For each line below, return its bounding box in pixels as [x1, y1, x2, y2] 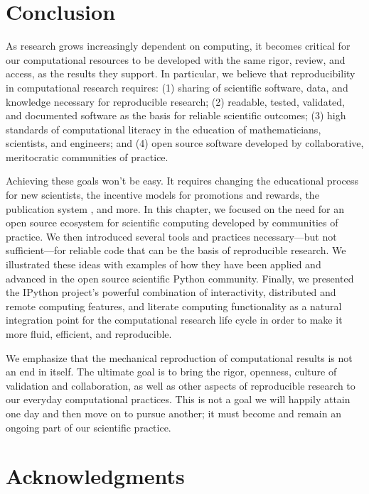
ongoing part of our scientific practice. [6, 419, 171, 434]
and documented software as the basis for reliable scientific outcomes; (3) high [6, 108, 346, 123]
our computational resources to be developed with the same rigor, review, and [6, 52, 346, 67]
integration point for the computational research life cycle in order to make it [6, 312, 343, 327]
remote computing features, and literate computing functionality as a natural [6, 298, 342, 313]
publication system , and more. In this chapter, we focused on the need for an [6, 201, 345, 216]
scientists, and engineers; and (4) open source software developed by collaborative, [6, 136, 364, 150]
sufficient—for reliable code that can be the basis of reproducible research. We [6, 243, 346, 258]
